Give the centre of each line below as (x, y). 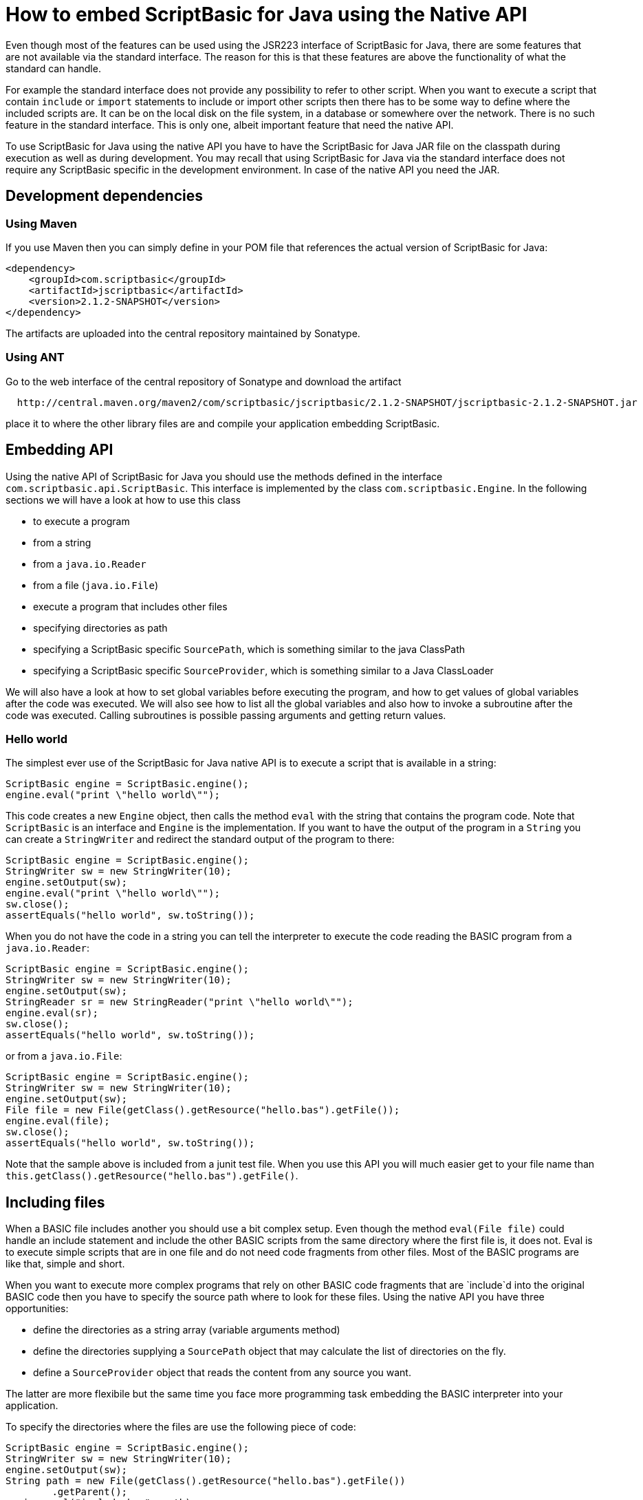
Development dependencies (104, 196)
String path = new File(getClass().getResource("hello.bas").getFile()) (206, 1481)
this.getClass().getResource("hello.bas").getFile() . (152, 1176)
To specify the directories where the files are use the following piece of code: (181, 1427)
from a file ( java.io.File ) (96, 585)
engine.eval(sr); (52, 1013)
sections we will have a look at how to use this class (123, 500)
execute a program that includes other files (130, 606)
